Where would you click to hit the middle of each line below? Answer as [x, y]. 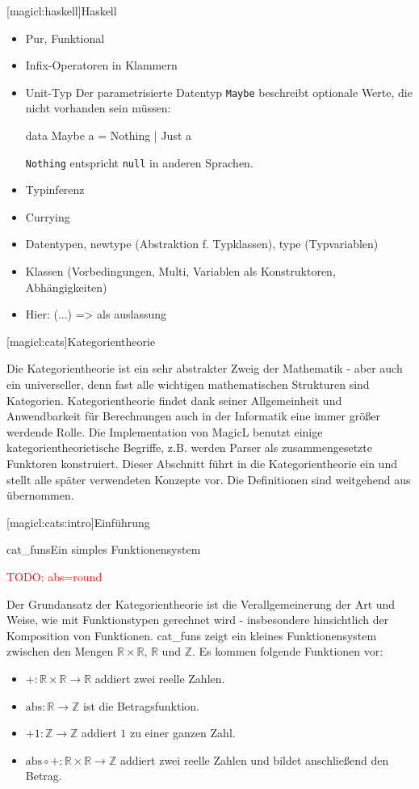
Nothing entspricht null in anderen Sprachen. [139, 162]
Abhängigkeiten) [66, 287]
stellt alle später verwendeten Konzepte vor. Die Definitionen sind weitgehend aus [209, 479]
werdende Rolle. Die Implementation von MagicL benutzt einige [165, 431]
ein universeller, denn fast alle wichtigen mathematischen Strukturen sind [188, 384]
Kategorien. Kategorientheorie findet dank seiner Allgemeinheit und [174, 400]
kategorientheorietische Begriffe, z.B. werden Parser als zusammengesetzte [189, 447]
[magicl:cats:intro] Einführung [78, 522]
